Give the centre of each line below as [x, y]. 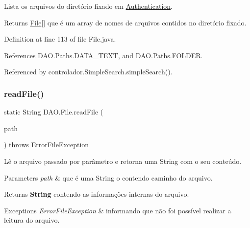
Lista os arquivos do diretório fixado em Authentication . [88, 6]
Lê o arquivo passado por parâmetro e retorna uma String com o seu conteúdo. [123, 161]
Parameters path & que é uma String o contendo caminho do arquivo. [108, 177]
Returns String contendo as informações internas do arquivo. [97, 194]
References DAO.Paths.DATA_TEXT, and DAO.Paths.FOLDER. [103, 55]
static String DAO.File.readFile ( [54, 112]
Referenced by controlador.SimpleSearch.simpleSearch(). [88, 72]
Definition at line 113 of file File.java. [60, 39]
